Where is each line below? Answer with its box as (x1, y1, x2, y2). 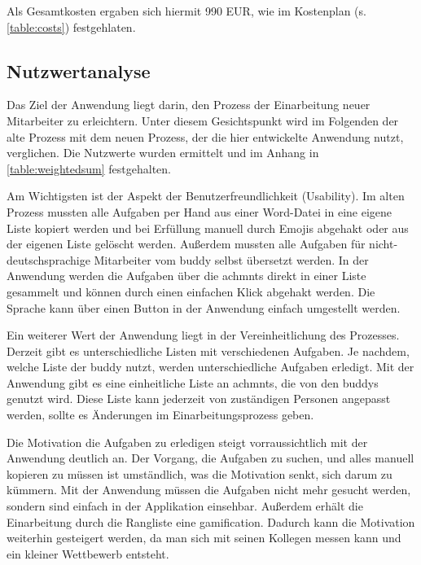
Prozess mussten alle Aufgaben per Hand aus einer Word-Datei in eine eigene (7, 203, 392, 220)
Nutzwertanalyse (7, 58, 151, 83)
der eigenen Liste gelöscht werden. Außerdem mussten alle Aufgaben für (7, 235, 366, 252)
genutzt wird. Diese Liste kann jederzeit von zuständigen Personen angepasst (7, 390, 391, 407)
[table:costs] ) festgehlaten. (7, 18, 136, 35)
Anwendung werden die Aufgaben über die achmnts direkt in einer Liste (7, 267, 366, 284)
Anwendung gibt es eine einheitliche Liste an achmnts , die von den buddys (7, 374, 379, 391)
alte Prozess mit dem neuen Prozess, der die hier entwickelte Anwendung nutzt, (7, 128, 404, 145)
